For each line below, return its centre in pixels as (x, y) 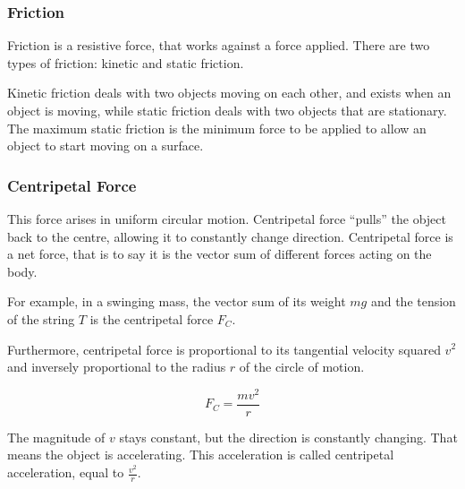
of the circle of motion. (302, 367)
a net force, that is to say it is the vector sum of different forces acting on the (220, 254)
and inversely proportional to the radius (117, 367)
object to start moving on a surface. (106, 146)
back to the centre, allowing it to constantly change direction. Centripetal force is (230, 236)
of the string (41, 318)
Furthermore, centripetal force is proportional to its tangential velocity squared (224, 349)
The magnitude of (56, 437)
